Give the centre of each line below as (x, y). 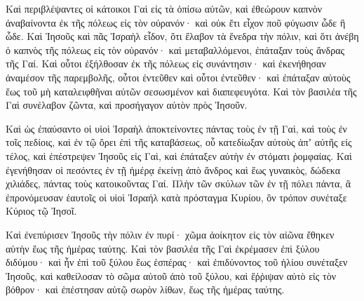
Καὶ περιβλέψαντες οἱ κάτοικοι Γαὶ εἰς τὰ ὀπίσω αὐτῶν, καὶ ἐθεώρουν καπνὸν (164, 8)
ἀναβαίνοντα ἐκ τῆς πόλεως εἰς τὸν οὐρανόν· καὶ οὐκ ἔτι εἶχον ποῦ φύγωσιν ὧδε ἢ (176, 22)
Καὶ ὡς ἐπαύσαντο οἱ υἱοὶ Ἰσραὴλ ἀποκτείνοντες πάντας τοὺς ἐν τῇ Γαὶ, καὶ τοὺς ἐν (176, 128)
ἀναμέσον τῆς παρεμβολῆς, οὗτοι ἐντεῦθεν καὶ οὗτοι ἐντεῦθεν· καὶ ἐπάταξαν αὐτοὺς (178, 77)
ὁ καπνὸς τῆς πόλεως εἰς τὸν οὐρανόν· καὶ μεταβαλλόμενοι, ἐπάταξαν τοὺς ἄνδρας (175, 49)
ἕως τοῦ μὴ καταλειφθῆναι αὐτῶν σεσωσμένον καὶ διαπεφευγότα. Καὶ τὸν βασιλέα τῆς (181, 91)
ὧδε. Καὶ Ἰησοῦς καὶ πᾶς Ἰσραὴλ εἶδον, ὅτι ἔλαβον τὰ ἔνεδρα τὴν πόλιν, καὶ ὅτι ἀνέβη (182, 36)
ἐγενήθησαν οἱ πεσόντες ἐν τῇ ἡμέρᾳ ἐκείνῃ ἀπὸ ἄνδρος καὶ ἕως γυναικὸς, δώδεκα (173, 169)
